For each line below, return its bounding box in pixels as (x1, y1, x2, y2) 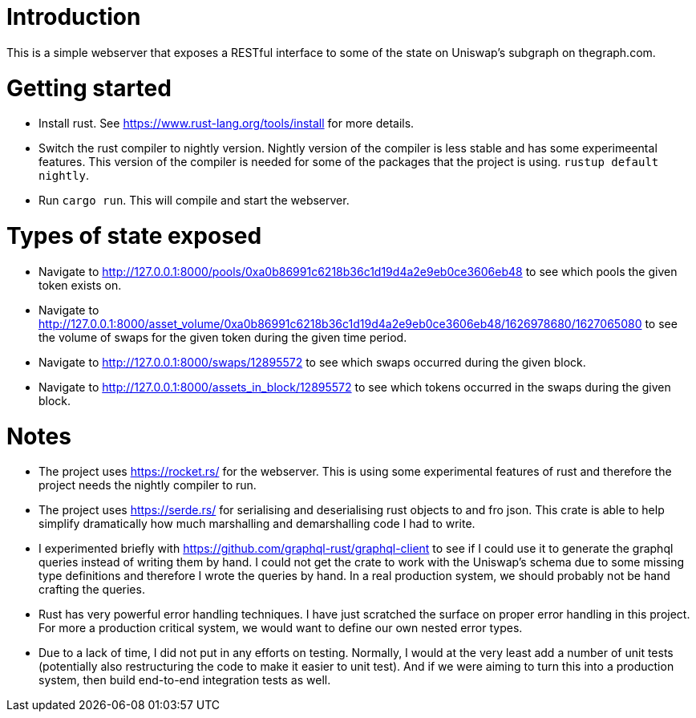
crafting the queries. (38, 582, 145, 597)
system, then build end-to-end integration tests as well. (38, 673, 331, 688)
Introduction (6, 3, 141, 30)
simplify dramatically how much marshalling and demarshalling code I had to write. (38, 517, 475, 531)
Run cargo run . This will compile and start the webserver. (38, 193, 350, 208)
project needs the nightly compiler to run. (38, 478, 257, 493)
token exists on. (38, 278, 122, 292)
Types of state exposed (6, 222, 262, 249)
